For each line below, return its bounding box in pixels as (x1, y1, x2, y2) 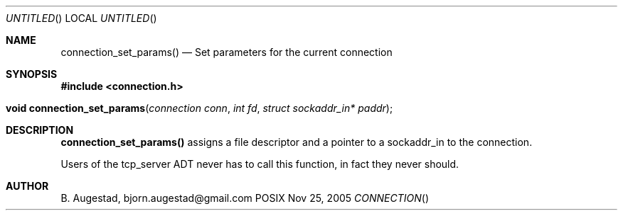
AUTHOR (6, 180, 49, 192)
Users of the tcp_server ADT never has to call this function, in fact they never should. (60, 158, 459, 170)
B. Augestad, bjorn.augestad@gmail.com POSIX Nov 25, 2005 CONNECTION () (60, 192, 429, 204)
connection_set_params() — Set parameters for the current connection (60, 46, 393, 58)
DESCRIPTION (6, 124, 74, 136)
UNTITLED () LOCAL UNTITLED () (6, 12, 157, 24)
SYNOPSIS (6, 68, 58, 80)
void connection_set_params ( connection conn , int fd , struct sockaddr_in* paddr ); (6, 102, 393, 114)
